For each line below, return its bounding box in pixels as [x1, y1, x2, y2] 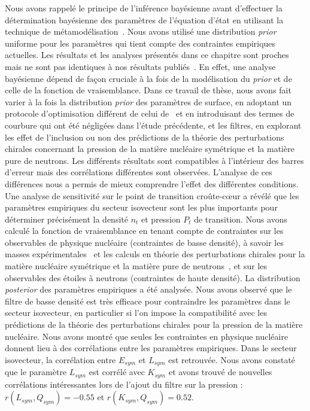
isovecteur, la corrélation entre [5, 353, 116, 366]
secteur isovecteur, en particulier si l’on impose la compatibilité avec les [5, 306, 267, 319]
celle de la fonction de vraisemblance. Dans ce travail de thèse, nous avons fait [5, 84, 291, 96]
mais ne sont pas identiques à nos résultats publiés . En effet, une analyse [5, 60, 276, 72]
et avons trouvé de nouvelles [168, 366, 272, 378]
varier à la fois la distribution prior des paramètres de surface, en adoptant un [5, 95, 292, 108]
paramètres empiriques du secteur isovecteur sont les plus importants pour [5, 201, 278, 214]
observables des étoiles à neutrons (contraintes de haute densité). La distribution [5, 271, 300, 284]
